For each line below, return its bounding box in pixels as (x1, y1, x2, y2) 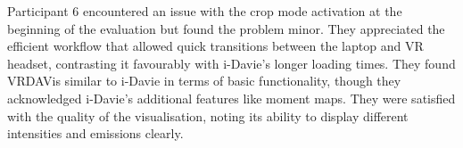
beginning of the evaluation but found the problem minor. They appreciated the (7, 19, 445, 37)
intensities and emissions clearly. (7, 124, 184, 143)
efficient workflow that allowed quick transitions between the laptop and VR (7, 37, 424, 55)
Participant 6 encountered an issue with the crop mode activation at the (7, 2, 402, 20)
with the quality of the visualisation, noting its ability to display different (7, 106, 409, 125)
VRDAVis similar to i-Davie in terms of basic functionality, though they (7, 71, 401, 90)
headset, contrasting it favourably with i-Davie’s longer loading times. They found (7, 53, 456, 72)
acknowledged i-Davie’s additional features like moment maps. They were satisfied (7, 88, 456, 107)
